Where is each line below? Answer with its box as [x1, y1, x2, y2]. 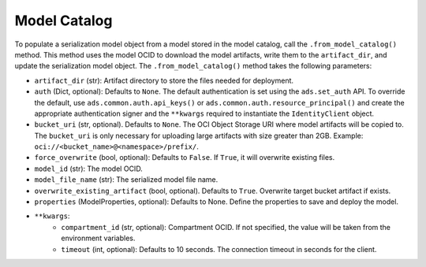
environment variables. [61, 233, 136, 243]
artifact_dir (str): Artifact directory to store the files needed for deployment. [34, 76, 294, 85]
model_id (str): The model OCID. [34, 164, 144, 173]
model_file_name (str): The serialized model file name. [34, 175, 219, 184]
